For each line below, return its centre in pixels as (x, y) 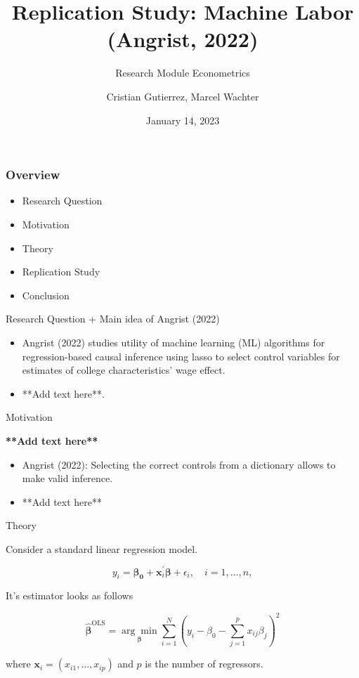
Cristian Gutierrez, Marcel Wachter (183, 96)
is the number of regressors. (204, 664)
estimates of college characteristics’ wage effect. (124, 370)
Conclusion (46, 295)
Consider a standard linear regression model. (102, 548)
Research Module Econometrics (183, 73)
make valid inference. (67, 478)
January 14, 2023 (183, 120)
